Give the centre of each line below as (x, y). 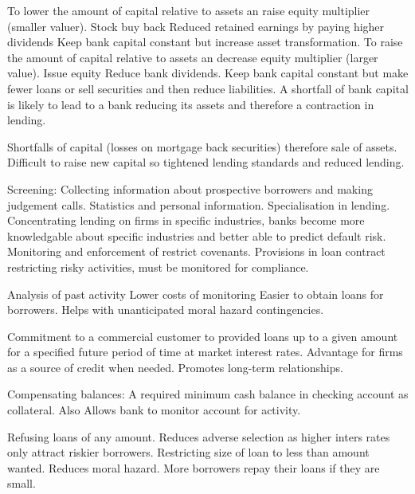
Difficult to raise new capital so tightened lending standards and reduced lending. (206, 162)
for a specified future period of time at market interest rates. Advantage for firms (205, 352)
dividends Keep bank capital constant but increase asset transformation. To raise (205, 42)
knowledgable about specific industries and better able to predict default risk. (197, 235)
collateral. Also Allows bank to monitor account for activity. (154, 410)
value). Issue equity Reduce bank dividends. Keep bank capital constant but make (208, 73)
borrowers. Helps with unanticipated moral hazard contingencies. (166, 310)
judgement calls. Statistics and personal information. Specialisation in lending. (199, 204)
